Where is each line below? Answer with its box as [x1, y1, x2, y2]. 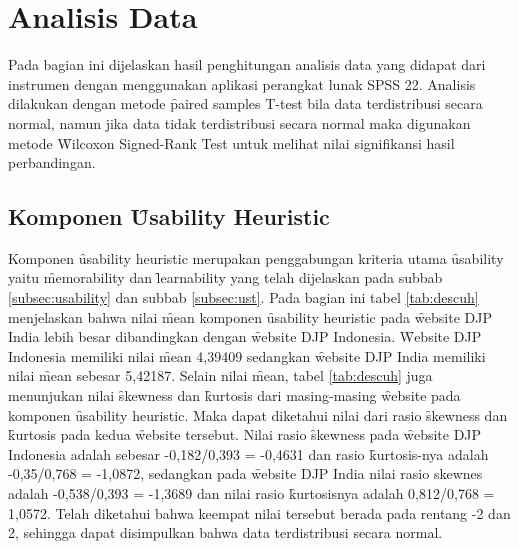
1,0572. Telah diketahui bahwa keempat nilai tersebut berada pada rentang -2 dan [8, 502, 511, 523]
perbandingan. [8, 152, 96, 173]
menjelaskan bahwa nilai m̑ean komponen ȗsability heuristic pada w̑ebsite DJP [8, 306, 492, 327]
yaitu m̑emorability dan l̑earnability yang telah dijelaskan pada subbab [8, 267, 443, 288]
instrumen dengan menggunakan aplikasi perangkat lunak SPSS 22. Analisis [8, 73, 476, 94]
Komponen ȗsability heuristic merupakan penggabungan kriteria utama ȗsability [8, 247, 504, 268]
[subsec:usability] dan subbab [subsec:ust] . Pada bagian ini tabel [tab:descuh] [8, 287, 479, 308]
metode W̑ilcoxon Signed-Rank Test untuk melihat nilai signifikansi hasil [8, 132, 455, 153]
